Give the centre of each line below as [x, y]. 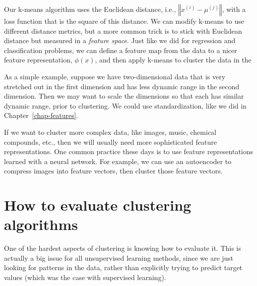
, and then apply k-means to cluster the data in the [173, 60]
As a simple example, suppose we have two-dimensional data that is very [115, 76]
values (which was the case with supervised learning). [85, 277]
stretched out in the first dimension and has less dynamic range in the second [122, 86]
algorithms [41, 224]
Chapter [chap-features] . [41, 115]
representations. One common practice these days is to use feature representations [129, 151]
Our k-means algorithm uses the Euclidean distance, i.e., [90, 9]
